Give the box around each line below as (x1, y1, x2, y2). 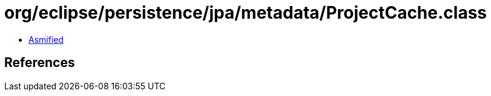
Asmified (28, 34, 64, 45)
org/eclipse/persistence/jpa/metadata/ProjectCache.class (4, 2, 487, 23)
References (4, 55, 75, 71)
